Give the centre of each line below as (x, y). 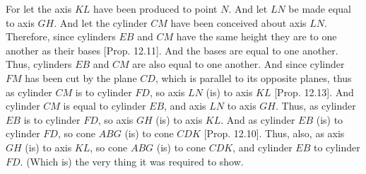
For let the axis (39, 8)
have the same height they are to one (256, 36)
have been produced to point (155, 8)
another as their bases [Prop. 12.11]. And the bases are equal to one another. (172, 50)
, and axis (185, 106)
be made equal (320, 8)
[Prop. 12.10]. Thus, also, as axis (274, 133)
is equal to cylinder (105, 106)
